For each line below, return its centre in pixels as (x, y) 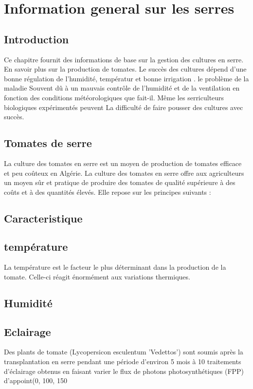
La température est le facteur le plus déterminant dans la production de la (115, 267)
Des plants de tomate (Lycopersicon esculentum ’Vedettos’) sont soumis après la (124, 352)
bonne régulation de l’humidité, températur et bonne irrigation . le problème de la (126, 78)
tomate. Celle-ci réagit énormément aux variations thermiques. (97, 276)
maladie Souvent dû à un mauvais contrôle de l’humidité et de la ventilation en (122, 88)
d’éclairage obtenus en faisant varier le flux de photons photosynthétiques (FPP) (124, 371)
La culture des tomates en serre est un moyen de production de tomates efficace (123, 163)
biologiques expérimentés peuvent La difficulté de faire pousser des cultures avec (124, 107)
